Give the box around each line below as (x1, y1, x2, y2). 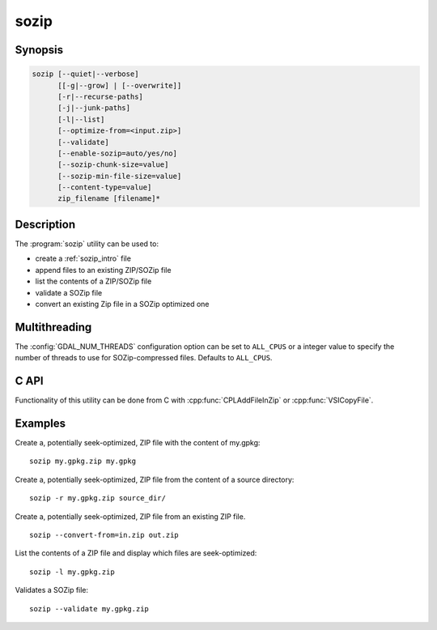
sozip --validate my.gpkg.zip (29, 604, 150, 613)
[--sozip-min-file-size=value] (57, 171, 182, 181)
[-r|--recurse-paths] (57, 92, 143, 101)
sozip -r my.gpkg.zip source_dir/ (29, 494, 166, 503)
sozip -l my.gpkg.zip (29, 567, 115, 577)
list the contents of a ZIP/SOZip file (35, 276, 152, 287)
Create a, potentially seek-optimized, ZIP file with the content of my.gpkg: (15, 438, 261, 448)
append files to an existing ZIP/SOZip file (35, 265, 172, 275)
